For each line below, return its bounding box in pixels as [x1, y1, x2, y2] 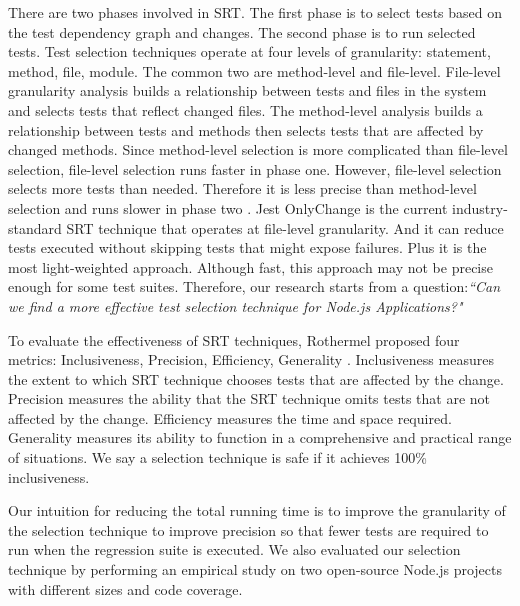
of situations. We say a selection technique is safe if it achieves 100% [8, 447, 427, 468]
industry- [452, 197, 508, 218]
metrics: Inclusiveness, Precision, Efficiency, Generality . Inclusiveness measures [8, 349, 494, 370]
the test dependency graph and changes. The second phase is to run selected [8, 21, 476, 42]
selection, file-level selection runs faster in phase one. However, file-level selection [8, 158, 502, 179]
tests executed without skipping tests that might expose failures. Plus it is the [8, 237, 487, 258]
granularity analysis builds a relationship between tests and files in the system [8, 80, 487, 101]
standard [8, 217, 62, 238]
